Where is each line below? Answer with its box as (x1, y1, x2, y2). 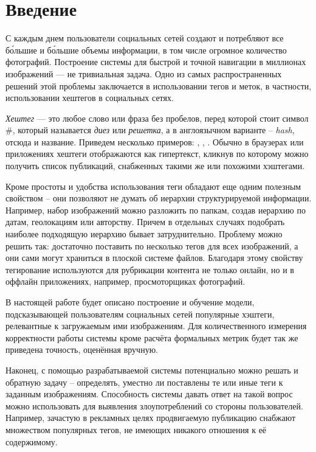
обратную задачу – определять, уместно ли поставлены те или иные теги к (5, 375, 283, 388)
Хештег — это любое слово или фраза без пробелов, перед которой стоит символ (5, 111, 309, 124)
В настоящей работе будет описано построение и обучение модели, (5, 296, 255, 308)
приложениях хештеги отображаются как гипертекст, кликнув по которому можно (5, 147, 309, 160)
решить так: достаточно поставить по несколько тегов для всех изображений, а (5, 239, 298, 252)
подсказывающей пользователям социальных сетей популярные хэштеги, (5, 307, 275, 320)
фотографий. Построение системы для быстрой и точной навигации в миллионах (5, 55, 306, 68)
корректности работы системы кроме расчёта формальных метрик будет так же (5, 331, 298, 344)
